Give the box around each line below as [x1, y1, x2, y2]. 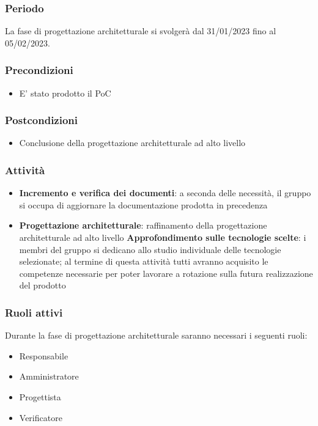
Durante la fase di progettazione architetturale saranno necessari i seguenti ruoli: [5, 329, 308, 342]
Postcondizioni [5, 112, 78, 128]
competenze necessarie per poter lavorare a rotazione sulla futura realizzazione [19, 266, 313, 279]
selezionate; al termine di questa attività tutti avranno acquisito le [19, 255, 268, 268]
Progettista [19, 391, 61, 403]
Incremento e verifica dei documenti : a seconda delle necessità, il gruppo [19, 186, 311, 199]
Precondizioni [5, 62, 73, 78]
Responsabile [19, 349, 68, 362]
